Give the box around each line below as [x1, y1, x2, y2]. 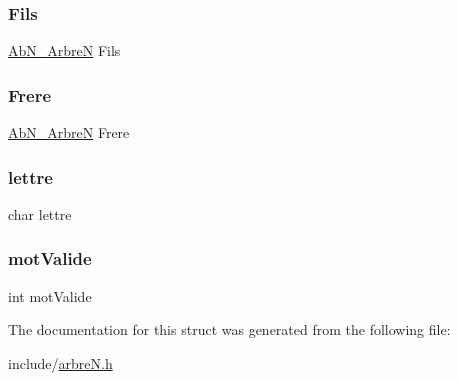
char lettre [8, 203, 72, 224]
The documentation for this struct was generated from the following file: [8, 319, 451, 340]
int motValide [8, 285, 92, 306]
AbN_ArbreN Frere [8, 122, 130, 143]
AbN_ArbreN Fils [8, 40, 121, 61]
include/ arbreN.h [8, 352, 113, 373]
